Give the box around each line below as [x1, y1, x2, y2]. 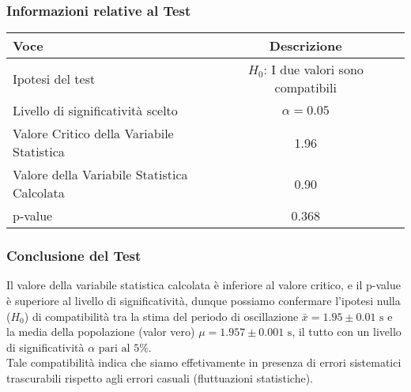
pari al [98, 342, 130, 354]
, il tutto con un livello [292, 323, 402, 340]
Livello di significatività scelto [13, 101, 178, 120]
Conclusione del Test [6, 246, 141, 266]
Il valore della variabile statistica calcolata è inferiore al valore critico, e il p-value [6, 277, 401, 293]
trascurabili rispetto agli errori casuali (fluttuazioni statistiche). [6, 370, 313, 386]
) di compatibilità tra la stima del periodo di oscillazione [24, 307, 299, 324]
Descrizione [269, 36, 342, 55]
